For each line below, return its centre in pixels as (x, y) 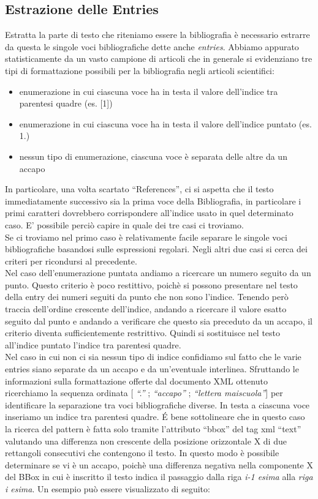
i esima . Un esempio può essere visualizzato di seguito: (108, 488)
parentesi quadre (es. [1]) (66, 103)
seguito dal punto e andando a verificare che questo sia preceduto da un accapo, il (159, 321)
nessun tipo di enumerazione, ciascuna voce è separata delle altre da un (153, 156)
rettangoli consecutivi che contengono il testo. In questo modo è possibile (142, 453)
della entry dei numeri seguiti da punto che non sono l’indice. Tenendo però (147, 297)
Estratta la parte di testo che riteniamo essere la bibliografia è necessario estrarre (157, 35)
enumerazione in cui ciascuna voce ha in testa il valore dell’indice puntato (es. (165, 123)
